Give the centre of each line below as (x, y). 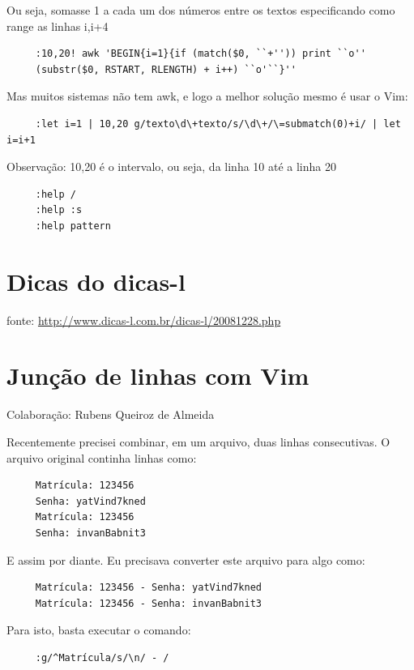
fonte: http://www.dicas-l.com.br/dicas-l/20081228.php (144, 320)
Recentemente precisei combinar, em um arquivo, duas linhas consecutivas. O (198, 441)
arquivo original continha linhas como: (102, 457)
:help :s (59, 210)
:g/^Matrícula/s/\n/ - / (102, 657)
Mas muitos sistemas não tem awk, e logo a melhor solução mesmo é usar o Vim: (207, 96)
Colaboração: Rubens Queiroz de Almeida (111, 414)
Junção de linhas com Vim (158, 376)
